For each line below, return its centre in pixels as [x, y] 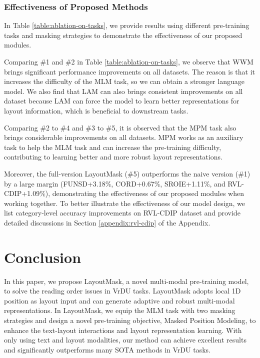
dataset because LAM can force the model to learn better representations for [122, 101]
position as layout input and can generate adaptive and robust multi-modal [119, 300]
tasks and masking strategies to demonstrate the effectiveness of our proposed [123, 35]
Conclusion [43, 257]
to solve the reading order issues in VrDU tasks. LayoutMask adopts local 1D [122, 291]
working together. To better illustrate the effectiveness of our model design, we [124, 203]
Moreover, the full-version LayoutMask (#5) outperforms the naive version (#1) [127, 173]
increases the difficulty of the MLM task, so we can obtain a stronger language [124, 81]
